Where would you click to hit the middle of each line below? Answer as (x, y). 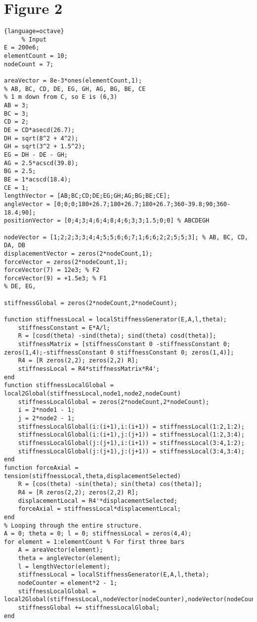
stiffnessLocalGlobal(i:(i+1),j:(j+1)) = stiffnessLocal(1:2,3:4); (131, 435)
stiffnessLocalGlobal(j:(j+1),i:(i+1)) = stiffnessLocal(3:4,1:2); (131, 443)
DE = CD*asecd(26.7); (40, 130)
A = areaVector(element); (61, 550)
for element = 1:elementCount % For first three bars (94, 542)
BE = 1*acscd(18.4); (38, 179)
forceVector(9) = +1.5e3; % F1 (55, 278)
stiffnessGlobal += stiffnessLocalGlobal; (89, 608)
